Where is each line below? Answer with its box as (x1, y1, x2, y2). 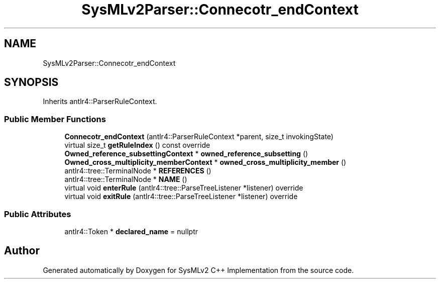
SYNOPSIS (4, 76, 59, 89)
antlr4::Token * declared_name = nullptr (64, 227, 198, 236)
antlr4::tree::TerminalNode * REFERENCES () (64, 166, 211, 175)
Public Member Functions (4, 114, 106, 124)
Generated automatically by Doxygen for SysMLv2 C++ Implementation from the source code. (43, 265, 354, 274)
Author (4, 244, 40, 257)
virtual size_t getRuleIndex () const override (64, 141, 210, 150)
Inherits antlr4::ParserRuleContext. (43, 97, 157, 106)
